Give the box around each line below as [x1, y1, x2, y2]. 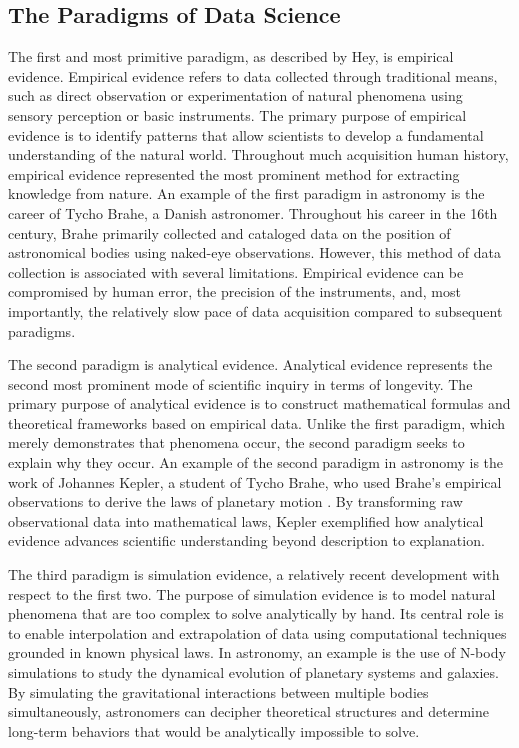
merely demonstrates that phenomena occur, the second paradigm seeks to [8, 432, 465, 453]
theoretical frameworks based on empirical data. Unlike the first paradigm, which [8, 412, 506, 433]
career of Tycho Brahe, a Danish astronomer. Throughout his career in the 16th [8, 202, 498, 223]
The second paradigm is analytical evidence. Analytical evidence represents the [8, 354, 493, 375]
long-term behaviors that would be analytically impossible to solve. [8, 720, 420, 741]
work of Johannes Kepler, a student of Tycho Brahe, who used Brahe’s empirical [8, 471, 502, 492]
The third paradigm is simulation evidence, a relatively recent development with [8, 564, 500, 585]
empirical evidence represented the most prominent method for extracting [8, 163, 460, 184]
